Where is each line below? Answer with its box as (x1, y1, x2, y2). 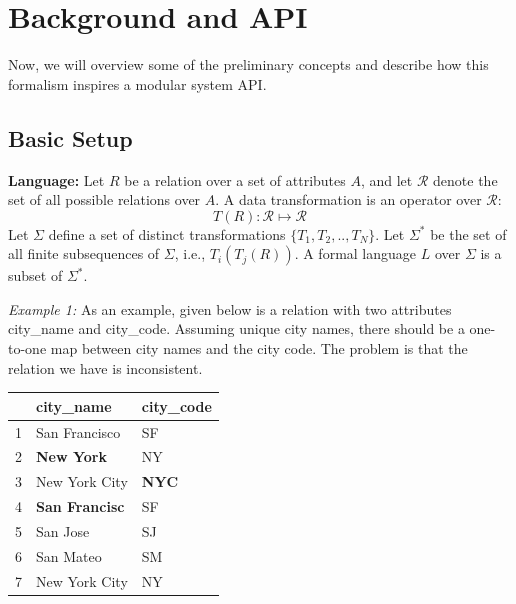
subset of (8, 265, 63, 286)
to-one (8, 338, 47, 359)
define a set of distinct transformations (48, 223, 286, 244)
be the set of (430, 223, 507, 244)
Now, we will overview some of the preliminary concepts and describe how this (8, 54, 489, 75)
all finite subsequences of (8, 243, 160, 264)
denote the (433, 169, 498, 190)
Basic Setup (8, 122, 133, 153)
